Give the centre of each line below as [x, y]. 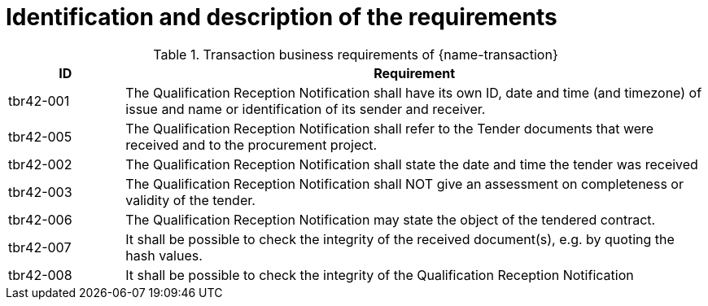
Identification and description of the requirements [282, 17]
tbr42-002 [40, 164]
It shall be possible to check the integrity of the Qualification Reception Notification [380, 275]
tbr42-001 [39, 101]
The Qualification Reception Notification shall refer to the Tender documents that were [390, 128]
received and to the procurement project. [251, 144]
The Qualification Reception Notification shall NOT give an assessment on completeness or [404, 184]
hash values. [164, 255]
